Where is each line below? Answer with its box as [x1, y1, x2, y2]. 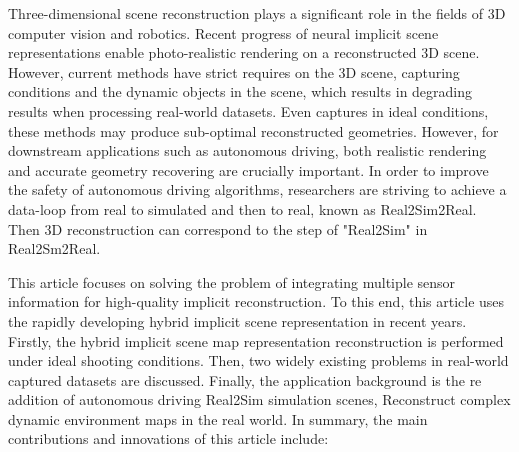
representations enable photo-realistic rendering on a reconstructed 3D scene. [8, 42, 480, 63]
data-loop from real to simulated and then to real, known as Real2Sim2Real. [8, 198, 477, 219]
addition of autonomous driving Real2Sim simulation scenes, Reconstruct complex [8, 389, 511, 410]
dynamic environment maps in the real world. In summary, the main [8, 408, 428, 429]
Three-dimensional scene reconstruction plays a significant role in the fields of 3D [8, 3, 506, 23]
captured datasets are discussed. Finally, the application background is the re [8, 369, 482, 390]
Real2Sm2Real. [8, 238, 101, 259]
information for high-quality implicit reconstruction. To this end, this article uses [8, 291, 505, 312]
